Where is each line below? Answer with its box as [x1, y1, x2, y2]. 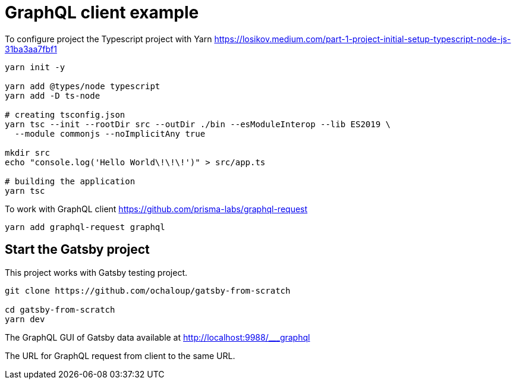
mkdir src [5, 147, 50, 158]
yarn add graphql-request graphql [5, 222, 165, 232]
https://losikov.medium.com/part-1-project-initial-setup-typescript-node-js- [214, 33, 511, 44]
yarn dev [5, 314, 45, 324]
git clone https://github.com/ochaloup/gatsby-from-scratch [5, 285, 291, 295]
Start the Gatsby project [5, 242, 150, 257]
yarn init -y [5, 62, 65, 72]
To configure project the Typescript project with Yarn [5, 33, 212, 44]
